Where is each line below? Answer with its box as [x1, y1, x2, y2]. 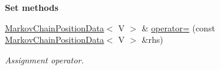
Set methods [5, 1, 59, 13]
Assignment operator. [5, 53, 84, 66]
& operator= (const [141, 21, 215, 34]
